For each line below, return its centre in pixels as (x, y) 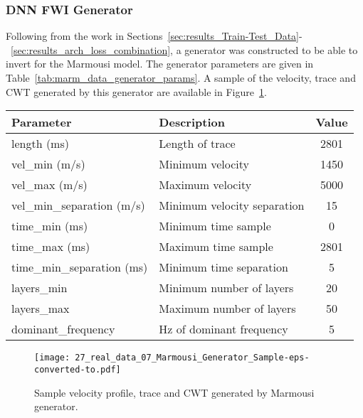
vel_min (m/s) (48, 164)
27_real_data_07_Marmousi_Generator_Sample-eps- (192, 358)
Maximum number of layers (227, 309)
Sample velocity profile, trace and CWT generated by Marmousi (174, 392)
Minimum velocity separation (232, 205)
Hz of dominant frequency (223, 329)
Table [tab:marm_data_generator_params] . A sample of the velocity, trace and (181, 77)
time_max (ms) (51, 247)
